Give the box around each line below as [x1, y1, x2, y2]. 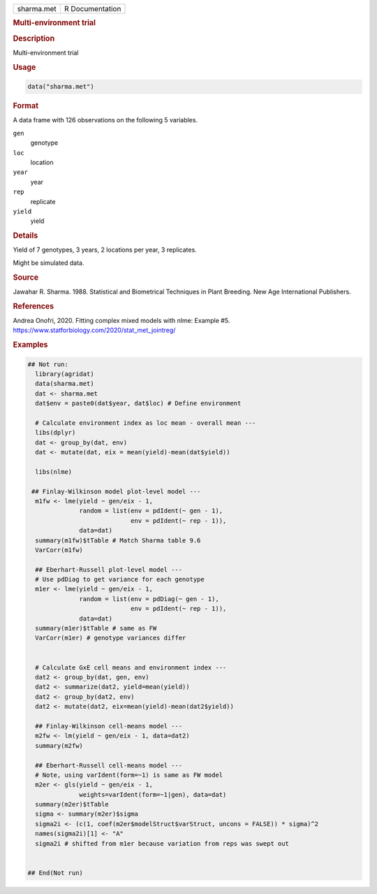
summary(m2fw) [35, 742, 84, 749]
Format [13, 101, 38, 111]
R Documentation [64, 4, 121, 13]
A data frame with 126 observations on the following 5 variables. [13, 116, 198, 124]
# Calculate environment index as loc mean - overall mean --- [35, 419, 256, 426]
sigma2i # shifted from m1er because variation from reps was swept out [35, 839, 290, 847]
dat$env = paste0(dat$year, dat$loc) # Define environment [35, 399, 242, 408]
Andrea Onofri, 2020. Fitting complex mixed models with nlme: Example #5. [13, 316, 230, 324]
